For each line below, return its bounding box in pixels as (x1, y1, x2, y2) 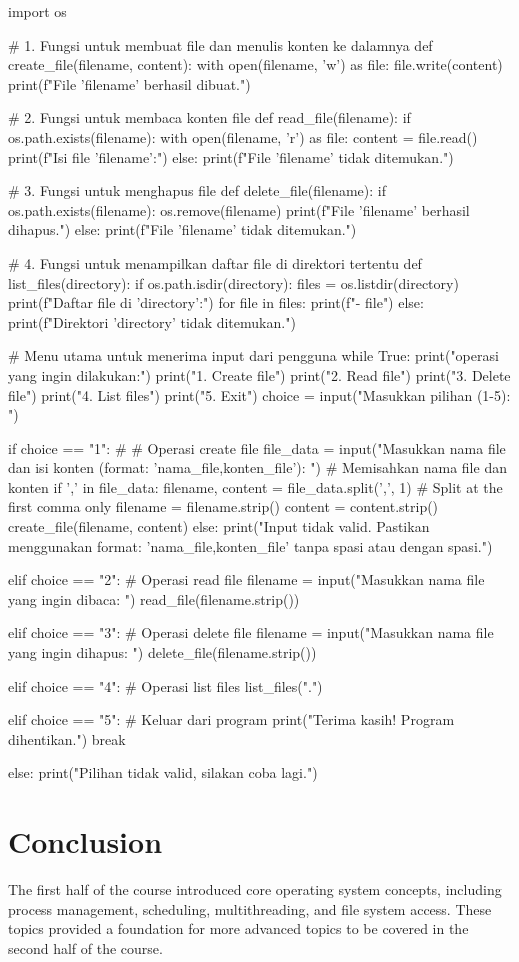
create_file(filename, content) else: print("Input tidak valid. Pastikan (8, 516, 430, 537)
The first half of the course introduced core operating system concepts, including (8, 879, 502, 900)
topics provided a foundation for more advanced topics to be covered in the (8, 918, 469, 939)
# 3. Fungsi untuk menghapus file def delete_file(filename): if (8, 180, 386, 201)
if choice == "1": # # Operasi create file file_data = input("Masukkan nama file (8, 437, 506, 458)
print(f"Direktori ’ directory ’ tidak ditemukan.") (8, 311, 296, 332)
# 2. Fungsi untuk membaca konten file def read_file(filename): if (8, 107, 411, 128)
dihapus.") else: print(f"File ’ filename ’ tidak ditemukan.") (8, 219, 357, 240)
